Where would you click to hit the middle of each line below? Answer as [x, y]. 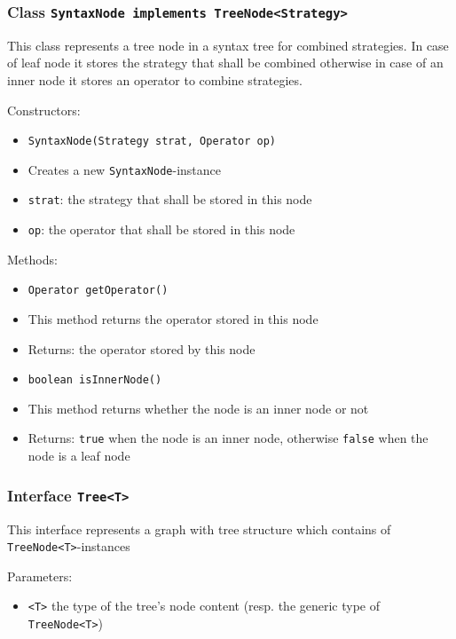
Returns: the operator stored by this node [142, 348]
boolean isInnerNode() [95, 380]
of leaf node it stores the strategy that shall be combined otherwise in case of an [225, 63]
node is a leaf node [79, 456]
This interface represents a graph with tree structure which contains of [199, 529]
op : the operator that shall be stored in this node [161, 229]
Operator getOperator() [98, 291]
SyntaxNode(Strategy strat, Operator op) [152, 142]
